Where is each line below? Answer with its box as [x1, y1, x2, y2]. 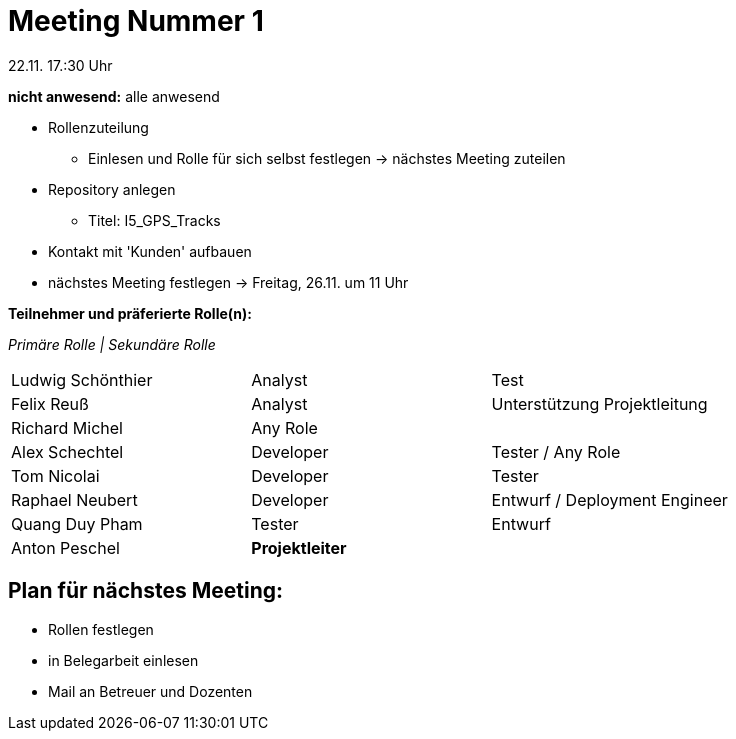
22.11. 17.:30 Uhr [8, 56, 113, 74]
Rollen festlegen [48, 620, 154, 638]
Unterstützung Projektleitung [491, 393, 708, 414]
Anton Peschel [11, 537, 120, 558]
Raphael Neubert [11, 489, 138, 510]
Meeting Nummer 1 [8, 4, 264, 38]
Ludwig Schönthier [11, 369, 153, 390]
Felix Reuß [11, 393, 89, 414]
